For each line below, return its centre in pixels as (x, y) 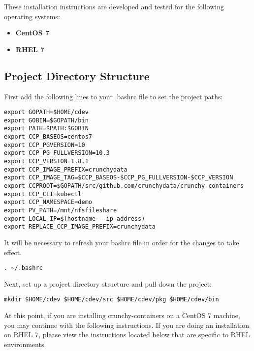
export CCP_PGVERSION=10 (45, 145)
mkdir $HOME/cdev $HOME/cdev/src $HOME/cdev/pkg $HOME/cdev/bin (111, 300)
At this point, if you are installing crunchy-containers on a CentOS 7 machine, (122, 315)
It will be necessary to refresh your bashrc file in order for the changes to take (122, 243)
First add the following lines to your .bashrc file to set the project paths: (113, 96)
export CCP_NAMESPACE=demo (48, 202)
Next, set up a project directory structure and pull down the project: (108, 283)
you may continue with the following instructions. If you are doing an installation (127, 325)
